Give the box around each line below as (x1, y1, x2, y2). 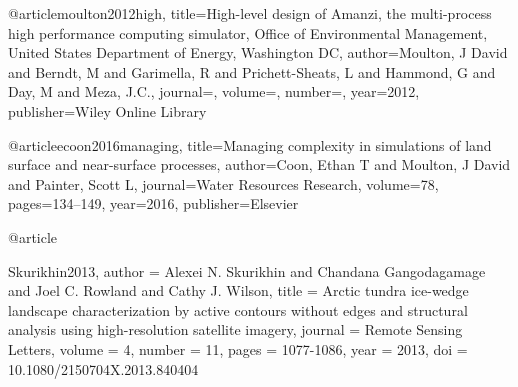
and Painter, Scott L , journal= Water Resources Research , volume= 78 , (8, 173, 439, 194)
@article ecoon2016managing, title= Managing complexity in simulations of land (8, 134, 492, 155)
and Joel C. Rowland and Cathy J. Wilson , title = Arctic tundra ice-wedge (8, 280, 469, 301)
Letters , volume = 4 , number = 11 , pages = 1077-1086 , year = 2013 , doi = (8, 338, 468, 359)
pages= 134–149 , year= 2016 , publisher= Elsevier (8, 193, 299, 214)
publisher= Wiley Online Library (8, 100, 207, 121)
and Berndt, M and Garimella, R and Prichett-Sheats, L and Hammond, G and (8, 61, 496, 82)
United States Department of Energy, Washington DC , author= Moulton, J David (8, 42, 508, 63)
